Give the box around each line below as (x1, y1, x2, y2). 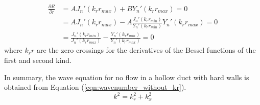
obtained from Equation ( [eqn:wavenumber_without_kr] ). (4, 82, 186, 92)
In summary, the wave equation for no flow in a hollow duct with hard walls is (4, 72, 249, 82)
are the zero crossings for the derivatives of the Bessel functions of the (36, 45, 256, 55)
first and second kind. (4, 55, 72, 65)
